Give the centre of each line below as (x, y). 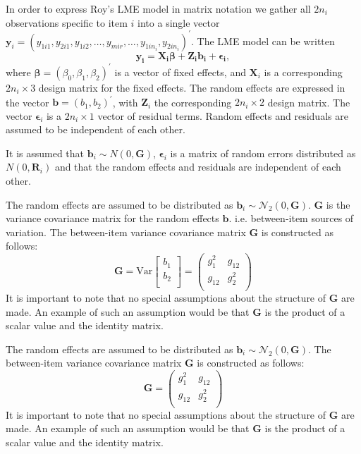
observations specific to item (67, 22)
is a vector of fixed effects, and (180, 72)
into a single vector (179, 22)
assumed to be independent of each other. (96, 129)
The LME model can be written (266, 41)
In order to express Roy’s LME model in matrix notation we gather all (158, 8)
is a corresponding (303, 72)
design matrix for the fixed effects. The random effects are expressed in (192, 87)
